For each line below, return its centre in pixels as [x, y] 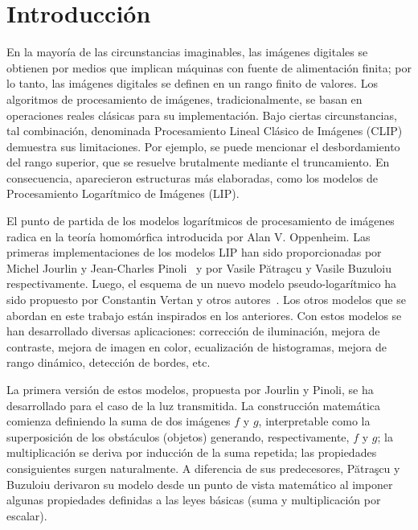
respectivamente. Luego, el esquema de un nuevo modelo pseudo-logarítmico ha [202, 283]
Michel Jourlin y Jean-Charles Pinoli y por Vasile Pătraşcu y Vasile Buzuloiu [199, 267]
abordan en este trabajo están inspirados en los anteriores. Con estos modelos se [204, 315]
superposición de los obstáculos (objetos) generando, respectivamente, [178, 436]
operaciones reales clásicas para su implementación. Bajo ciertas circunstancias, [202, 115]
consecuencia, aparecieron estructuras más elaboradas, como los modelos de [192, 177]
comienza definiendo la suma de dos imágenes [119, 421]
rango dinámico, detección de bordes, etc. [109, 362]
